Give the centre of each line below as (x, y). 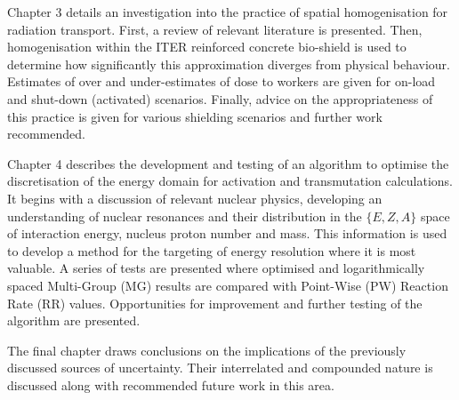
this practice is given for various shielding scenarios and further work (195, 116)
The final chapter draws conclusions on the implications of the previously (207, 350)
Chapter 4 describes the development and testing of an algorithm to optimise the (228, 163)
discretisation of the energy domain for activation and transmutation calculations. (230, 181)
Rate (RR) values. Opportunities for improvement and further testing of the (215, 303)
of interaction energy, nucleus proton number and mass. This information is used (227, 233)
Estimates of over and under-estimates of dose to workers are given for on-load (221, 81)
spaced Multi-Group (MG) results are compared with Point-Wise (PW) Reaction (228, 285)
